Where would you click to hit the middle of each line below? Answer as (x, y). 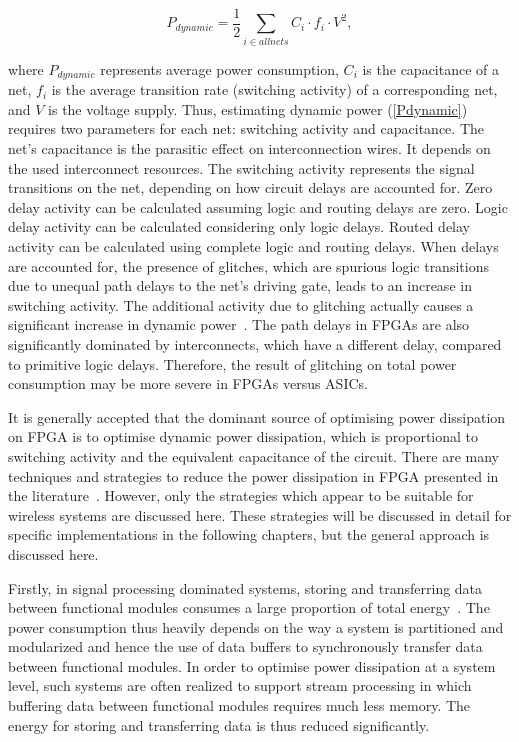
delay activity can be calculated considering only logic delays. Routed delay (239, 226)
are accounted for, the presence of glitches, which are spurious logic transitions (248, 265)
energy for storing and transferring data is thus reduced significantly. (219, 724)
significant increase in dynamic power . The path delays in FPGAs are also (239, 324)
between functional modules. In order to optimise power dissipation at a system (252, 665)
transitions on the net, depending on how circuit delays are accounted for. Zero (250, 187)
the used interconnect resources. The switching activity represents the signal (241, 167)
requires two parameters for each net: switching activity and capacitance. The (246, 128)
